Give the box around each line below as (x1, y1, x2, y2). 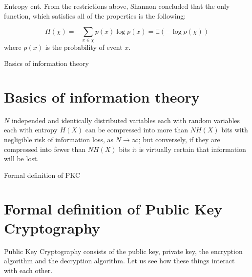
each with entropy (4, 125, 58, 135)
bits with (221, 125, 248, 135)
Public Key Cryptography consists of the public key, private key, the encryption (4, 246, 243, 256)
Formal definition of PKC (4, 170, 81, 180)
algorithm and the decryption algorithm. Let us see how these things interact (4, 256, 235, 266)
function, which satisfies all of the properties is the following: (4, 10, 186, 21)
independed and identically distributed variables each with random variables (11, 115, 240, 125)
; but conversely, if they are (138, 134, 220, 145)
